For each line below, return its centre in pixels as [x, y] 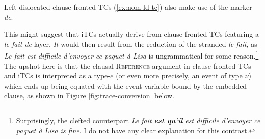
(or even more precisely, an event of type [179, 76]
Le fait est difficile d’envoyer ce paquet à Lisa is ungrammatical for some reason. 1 [131, 55]
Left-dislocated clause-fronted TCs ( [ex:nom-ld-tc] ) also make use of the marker [128, 7]
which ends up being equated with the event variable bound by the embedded [126, 85]
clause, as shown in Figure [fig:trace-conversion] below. [89, 95]
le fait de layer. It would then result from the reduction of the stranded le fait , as [131, 44]
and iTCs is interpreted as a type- [57, 76]
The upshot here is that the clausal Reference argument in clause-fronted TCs [128, 65]
